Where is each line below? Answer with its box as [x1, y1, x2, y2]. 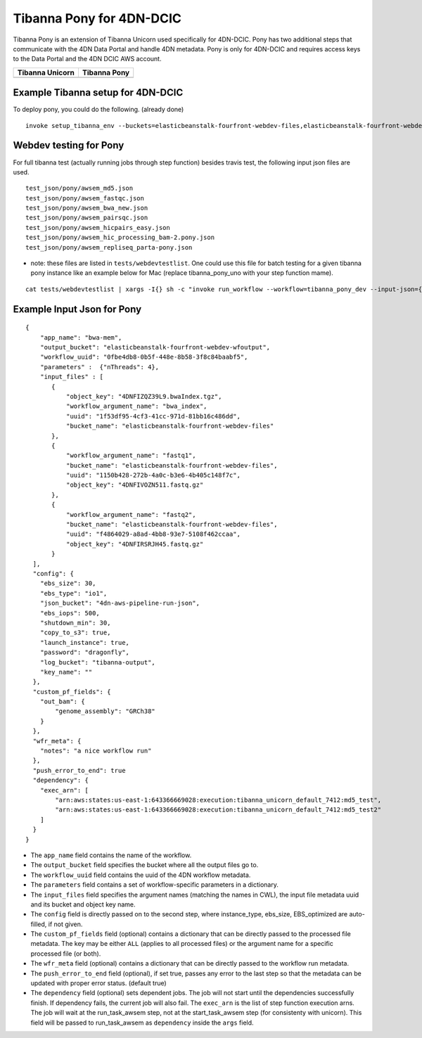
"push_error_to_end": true [32, 767, 126, 774]
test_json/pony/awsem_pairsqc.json [25, 214, 148, 222]
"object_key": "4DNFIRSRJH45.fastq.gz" [65, 540, 204, 548]
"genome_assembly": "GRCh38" [55, 707, 156, 715]
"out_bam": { [39, 698, 85, 706]
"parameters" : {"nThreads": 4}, [39, 363, 160, 371]
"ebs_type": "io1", [39, 589, 108, 597]
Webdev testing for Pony [13, 139, 124, 151]
